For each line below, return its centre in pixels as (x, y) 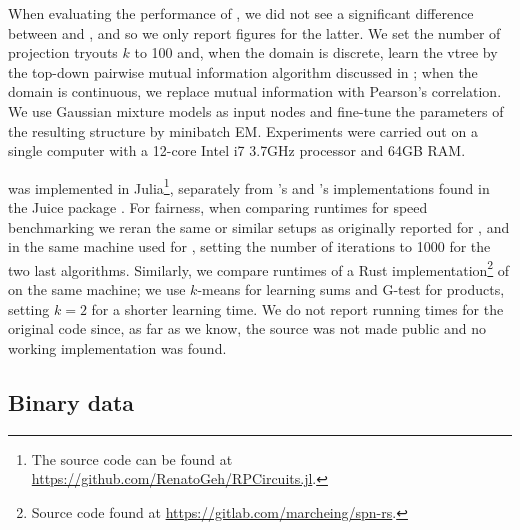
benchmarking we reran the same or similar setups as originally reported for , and (259, 226)
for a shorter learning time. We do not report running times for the (297, 308)
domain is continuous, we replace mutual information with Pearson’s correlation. (255, 91)
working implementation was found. (117, 347)
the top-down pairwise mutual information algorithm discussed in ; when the (243, 71)
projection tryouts (63, 52)
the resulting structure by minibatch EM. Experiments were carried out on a (243, 130)
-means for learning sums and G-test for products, (351, 289)
